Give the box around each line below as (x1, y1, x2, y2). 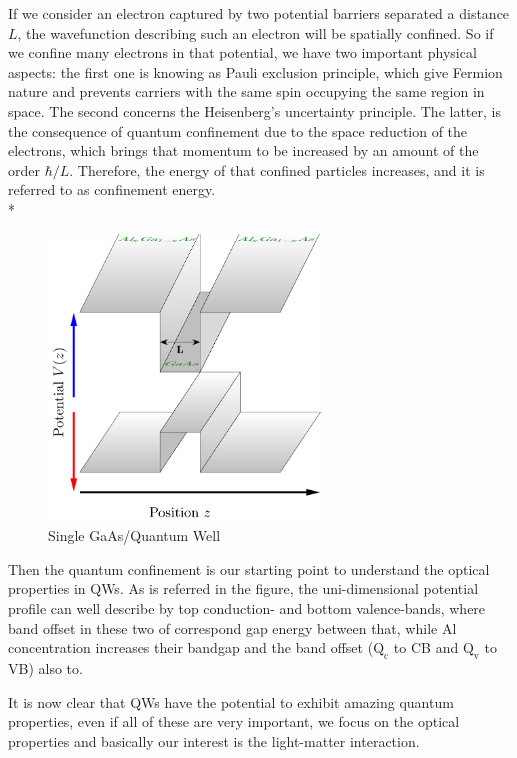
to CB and (393, 637, 459, 658)
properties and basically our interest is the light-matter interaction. (8, 730, 420, 751)
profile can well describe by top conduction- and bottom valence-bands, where (8, 598, 486, 619)
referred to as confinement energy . (8, 179, 216, 200)
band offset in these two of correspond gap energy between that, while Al (8, 617, 457, 638)
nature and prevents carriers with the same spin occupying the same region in (8, 81, 485, 102)
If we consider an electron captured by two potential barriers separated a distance (8, 3, 510, 23)
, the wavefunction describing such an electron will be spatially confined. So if (17, 22, 494, 43)
